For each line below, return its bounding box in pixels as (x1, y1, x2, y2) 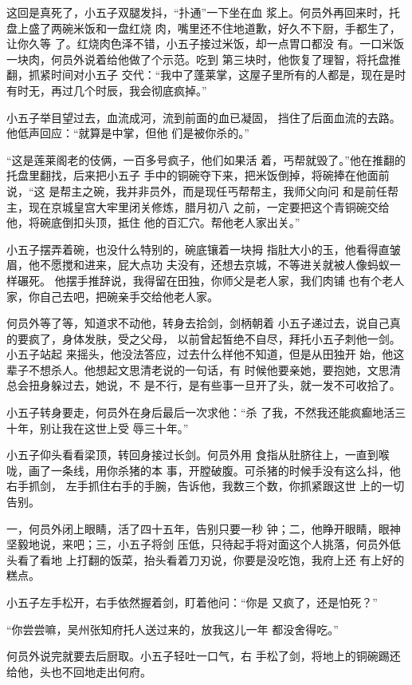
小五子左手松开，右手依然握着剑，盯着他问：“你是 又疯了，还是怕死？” (6, 594, 378, 610)
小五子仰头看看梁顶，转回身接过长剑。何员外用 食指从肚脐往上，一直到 (6, 446, 379, 463)
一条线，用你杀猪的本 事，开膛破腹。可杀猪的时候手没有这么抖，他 (50, 461, 401, 478)
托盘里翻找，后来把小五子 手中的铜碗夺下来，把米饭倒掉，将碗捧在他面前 (6, 167, 390, 184)
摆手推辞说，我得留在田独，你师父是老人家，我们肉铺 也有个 (65, 271, 383, 288)
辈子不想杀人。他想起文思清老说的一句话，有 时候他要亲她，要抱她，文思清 (6, 361, 401, 378)
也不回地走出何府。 (50, 663, 151, 679)
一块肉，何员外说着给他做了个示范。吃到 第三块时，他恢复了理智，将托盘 (6, 50, 390, 67)
